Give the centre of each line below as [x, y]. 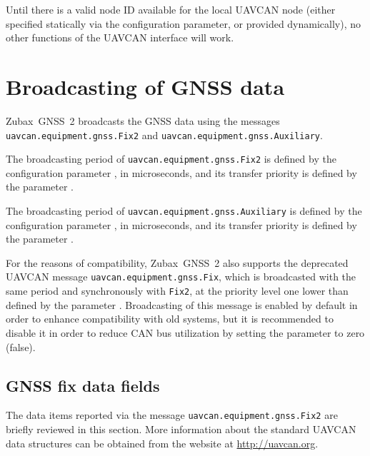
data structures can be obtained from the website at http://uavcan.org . [162, 443]
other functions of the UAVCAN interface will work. [120, 37]
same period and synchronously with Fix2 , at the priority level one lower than [177, 291]
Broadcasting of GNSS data [145, 86]
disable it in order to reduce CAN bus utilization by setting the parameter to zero [185, 332]
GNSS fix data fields [83, 385]
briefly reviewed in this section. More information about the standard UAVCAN [181, 429]
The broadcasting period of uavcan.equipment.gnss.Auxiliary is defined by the [184, 211]
